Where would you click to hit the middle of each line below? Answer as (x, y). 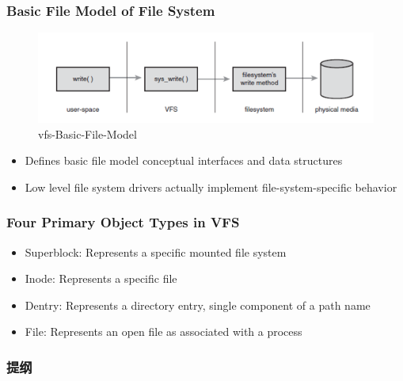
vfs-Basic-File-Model (87, 133)
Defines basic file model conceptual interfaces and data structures (184, 160)
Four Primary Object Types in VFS (123, 222)
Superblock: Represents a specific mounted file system (156, 251)
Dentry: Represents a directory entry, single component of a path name (198, 305)
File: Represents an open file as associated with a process (163, 331)
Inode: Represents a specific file (101, 278)
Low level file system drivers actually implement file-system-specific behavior (211, 187)
